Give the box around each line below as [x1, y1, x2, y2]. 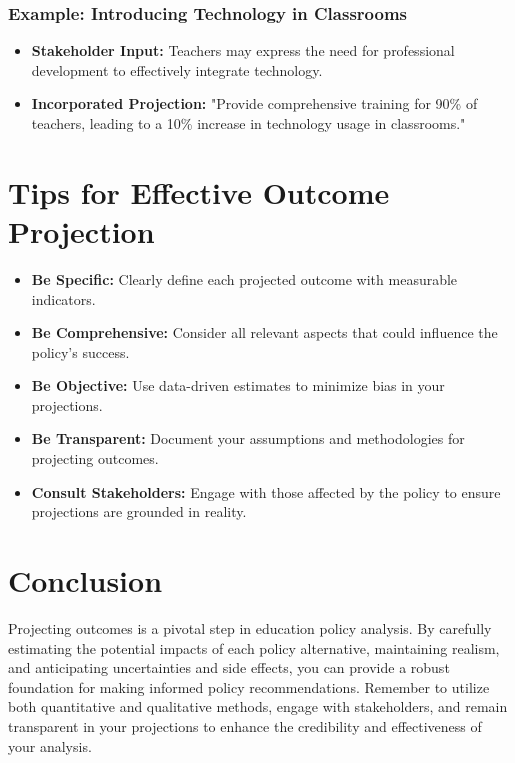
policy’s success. [31, 341, 130, 362]
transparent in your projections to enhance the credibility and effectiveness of [8, 715, 482, 736]
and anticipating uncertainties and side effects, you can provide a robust [8, 657, 450, 678]
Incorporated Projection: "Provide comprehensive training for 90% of [31, 93, 478, 114]
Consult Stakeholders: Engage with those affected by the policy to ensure [31, 481, 501, 502]
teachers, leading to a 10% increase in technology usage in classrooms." [31, 113, 466, 133]
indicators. [31, 288, 96, 309]
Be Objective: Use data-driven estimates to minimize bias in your [31, 375, 445, 396]
